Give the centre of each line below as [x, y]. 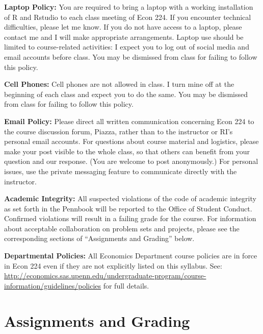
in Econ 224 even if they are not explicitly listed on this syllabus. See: [113, 265]
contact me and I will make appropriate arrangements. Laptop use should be [124, 37]
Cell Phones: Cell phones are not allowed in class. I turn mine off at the [119, 84]
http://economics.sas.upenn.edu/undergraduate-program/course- [105, 276]
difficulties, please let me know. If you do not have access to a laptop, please [123, 27]
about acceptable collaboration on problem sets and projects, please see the [122, 228]
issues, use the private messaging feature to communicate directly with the [121, 171]
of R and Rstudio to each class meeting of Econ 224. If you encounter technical [128, 17]
